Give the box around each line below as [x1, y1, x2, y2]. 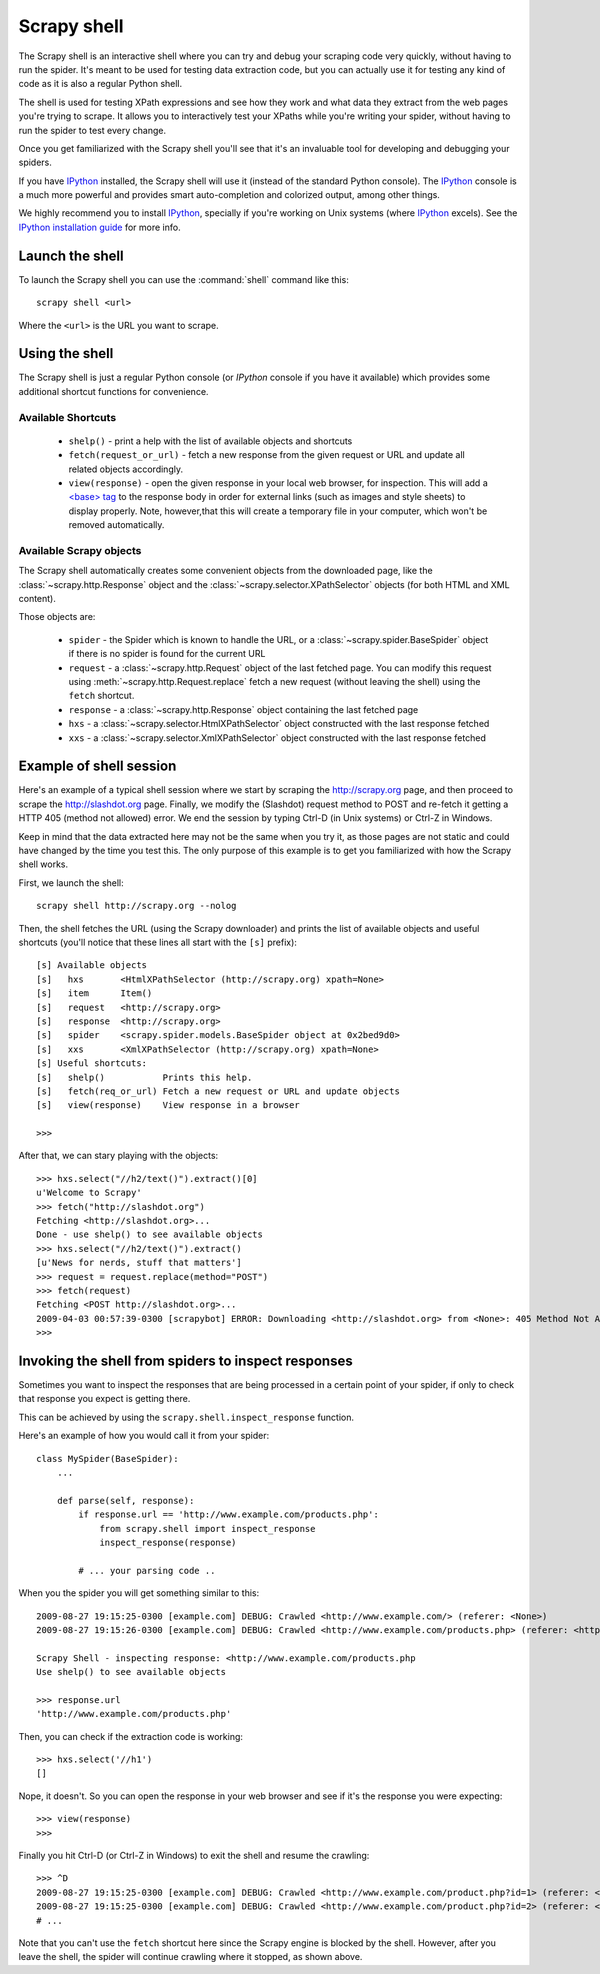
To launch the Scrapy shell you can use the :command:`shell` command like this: [18, 273, 349, 285]
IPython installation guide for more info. [18, 221, 181, 233]
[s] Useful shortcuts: [36, 1058, 148, 1069]
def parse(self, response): [56, 1495, 195, 1506]
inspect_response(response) [99, 1536, 237, 1548]
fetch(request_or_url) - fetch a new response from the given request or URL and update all [68, 449, 465, 461]
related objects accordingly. [68, 463, 184, 475]
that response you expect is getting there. [18, 1393, 191, 1405]
